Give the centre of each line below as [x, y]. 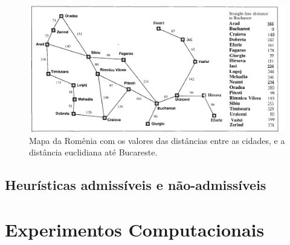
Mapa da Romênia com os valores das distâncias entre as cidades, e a [157, 140]
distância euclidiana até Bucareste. [93, 152]
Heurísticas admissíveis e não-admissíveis [136, 185]
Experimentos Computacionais [135, 229]
